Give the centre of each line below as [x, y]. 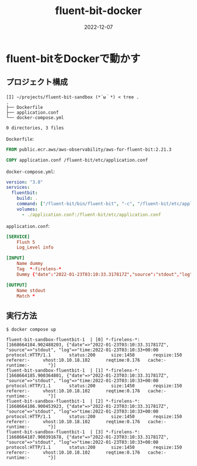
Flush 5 [26, 242]
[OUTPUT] [17, 285]
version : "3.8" [25, 182]
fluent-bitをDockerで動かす [73, 58]
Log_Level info [35, 247]
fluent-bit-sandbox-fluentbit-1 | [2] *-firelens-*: [73, 402]
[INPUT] [16, 258]
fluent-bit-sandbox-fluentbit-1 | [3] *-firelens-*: [73, 432]
